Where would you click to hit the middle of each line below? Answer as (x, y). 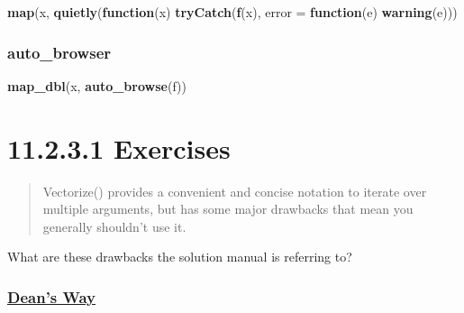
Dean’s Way (51, 296)
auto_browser (59, 52)
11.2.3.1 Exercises (119, 147)
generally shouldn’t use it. (114, 226)
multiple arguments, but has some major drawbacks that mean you (228, 209)
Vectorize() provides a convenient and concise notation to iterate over (235, 191)
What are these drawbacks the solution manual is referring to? (180, 257)
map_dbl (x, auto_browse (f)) (97, 85)
